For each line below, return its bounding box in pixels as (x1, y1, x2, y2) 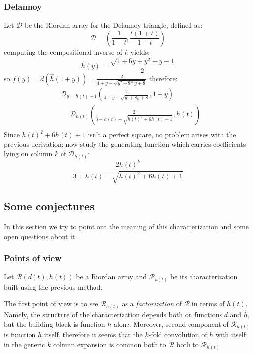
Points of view (4, 252, 62, 264)
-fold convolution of (148, 329, 207, 340)
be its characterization (170, 271, 238, 282)
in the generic (4, 339, 45, 349)
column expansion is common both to (53, 339, 166, 349)
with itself (215, 329, 246, 340)
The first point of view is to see (4, 298, 98, 309)
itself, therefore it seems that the (44, 329, 143, 340)
